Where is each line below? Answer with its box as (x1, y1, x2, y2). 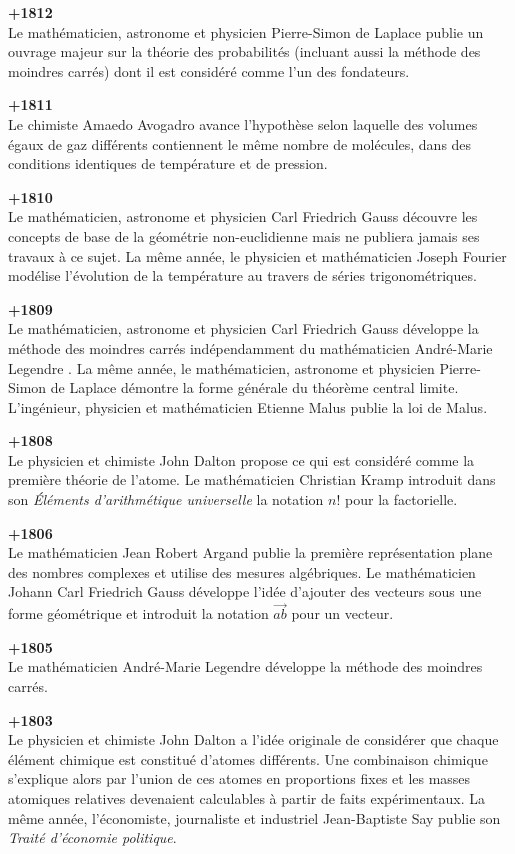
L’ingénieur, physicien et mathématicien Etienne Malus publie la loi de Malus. (8, 396, 488, 417)
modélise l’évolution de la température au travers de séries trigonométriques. (8, 265, 477, 286)
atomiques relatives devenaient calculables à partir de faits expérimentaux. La (8, 788, 486, 808)
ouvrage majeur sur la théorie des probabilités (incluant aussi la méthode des (8, 41, 481, 62)
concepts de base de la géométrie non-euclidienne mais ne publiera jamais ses (8, 225, 480, 246)
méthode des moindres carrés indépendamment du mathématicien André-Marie (8, 337, 493, 358)
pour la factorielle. (345, 489, 458, 510)
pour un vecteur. (291, 603, 394, 624)
